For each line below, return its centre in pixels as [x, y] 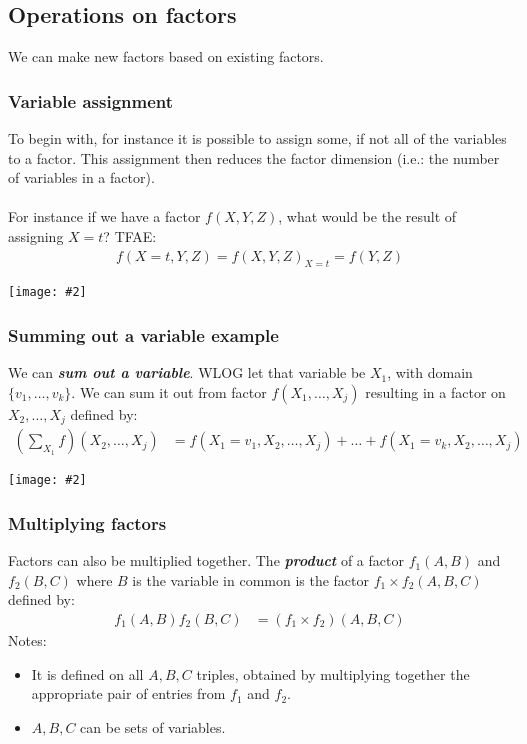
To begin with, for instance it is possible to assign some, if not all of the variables [257, 138]
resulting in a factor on [435, 391]
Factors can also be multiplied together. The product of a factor [206, 560]
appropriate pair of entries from [128, 693]
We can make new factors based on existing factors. [166, 56]
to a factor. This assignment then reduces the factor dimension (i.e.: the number [254, 157]
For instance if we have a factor [104, 216]
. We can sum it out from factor [169, 391]
